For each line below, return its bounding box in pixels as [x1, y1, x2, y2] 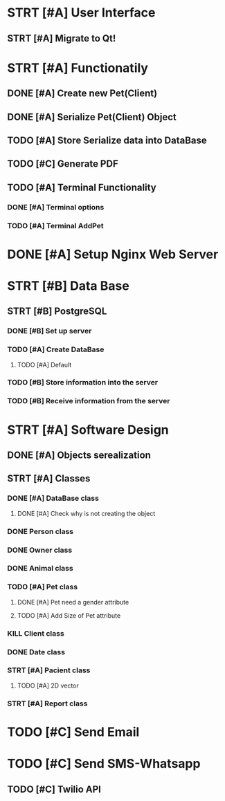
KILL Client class [7, 628, 64, 638]
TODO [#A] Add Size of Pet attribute [17, 611, 121, 620]
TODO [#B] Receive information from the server [7, 396, 170, 406]
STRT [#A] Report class [7, 699, 88, 708]
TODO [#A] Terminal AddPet [7, 221, 104, 230]
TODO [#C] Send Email [7, 724, 140, 739]
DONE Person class [7, 526, 74, 536]
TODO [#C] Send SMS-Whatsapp [7, 756, 201, 772]
